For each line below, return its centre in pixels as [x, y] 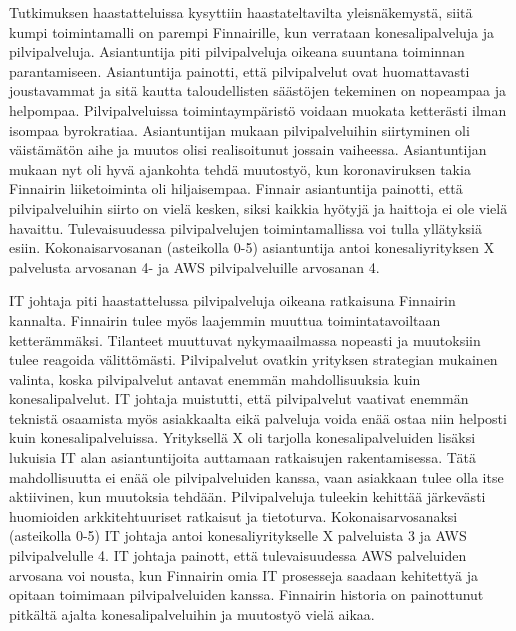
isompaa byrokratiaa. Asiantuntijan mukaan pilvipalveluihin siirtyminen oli [239, 129]
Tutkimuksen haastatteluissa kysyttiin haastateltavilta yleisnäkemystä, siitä [241, 12]
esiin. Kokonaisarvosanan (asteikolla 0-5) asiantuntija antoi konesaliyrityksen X [252, 247]
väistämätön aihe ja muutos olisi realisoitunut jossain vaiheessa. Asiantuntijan [248, 149]
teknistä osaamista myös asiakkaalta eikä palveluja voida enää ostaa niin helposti [258, 417]
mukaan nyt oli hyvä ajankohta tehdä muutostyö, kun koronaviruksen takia [240, 168]
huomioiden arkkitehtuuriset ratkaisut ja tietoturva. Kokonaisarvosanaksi [233, 515]
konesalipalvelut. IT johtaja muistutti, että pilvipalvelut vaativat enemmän [239, 398]
